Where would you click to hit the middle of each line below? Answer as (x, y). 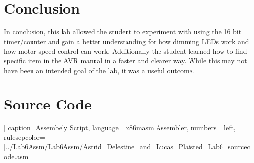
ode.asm (16, 156)
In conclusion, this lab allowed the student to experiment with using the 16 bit (123, 32)
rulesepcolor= (25, 137)
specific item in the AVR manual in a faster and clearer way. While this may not (126, 60)
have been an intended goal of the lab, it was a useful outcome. (99, 70)
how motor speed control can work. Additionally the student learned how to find (126, 51)
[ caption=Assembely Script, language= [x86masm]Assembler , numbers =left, (120, 127)
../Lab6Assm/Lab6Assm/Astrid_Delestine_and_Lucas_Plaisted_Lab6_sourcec (128, 147)
